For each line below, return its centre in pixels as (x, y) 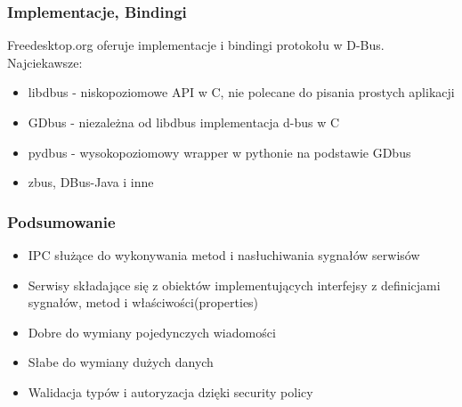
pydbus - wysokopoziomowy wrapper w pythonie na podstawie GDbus (219, 152)
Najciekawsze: (45, 62)
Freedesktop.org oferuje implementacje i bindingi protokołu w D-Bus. (196, 45)
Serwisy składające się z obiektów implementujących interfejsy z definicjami (234, 285)
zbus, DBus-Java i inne (91, 182)
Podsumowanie (61, 221)
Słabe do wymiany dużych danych (121, 362)
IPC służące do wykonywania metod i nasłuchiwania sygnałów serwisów (224, 255)
